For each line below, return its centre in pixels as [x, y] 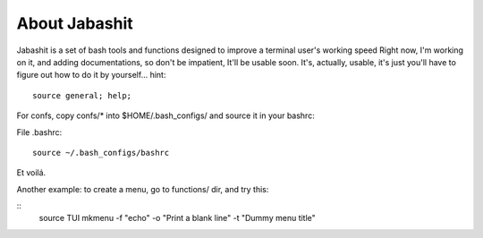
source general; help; [82, 95]
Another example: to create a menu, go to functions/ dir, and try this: [143, 189]
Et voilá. [31, 173]
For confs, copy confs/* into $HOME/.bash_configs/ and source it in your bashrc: [165, 115]
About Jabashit [75, 23]
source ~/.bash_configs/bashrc [101, 153]
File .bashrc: [39, 132]
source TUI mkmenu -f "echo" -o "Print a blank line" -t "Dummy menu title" [178, 218]
